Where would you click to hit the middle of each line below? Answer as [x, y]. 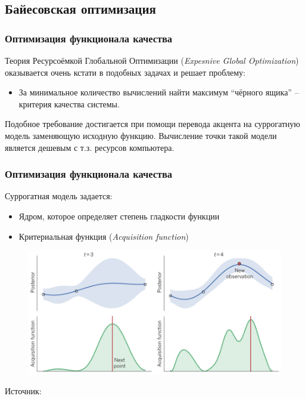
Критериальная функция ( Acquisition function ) [104, 236]
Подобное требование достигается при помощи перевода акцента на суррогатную [152, 124]
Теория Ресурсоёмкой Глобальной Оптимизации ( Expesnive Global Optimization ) [152, 60]
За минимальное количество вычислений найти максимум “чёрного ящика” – [159, 92]
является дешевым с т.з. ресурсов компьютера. [90, 147]
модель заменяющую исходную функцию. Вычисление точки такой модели [141, 135]
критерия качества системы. [69, 103]
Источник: [23, 390]
